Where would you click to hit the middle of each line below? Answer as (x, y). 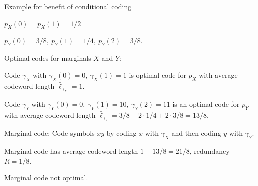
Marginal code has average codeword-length (71, 151)
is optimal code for (158, 75)
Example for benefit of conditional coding (68, 6)
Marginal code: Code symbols (50, 133)
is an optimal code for (206, 104)
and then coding (196, 133)
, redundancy (210, 151)
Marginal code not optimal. (46, 178)
